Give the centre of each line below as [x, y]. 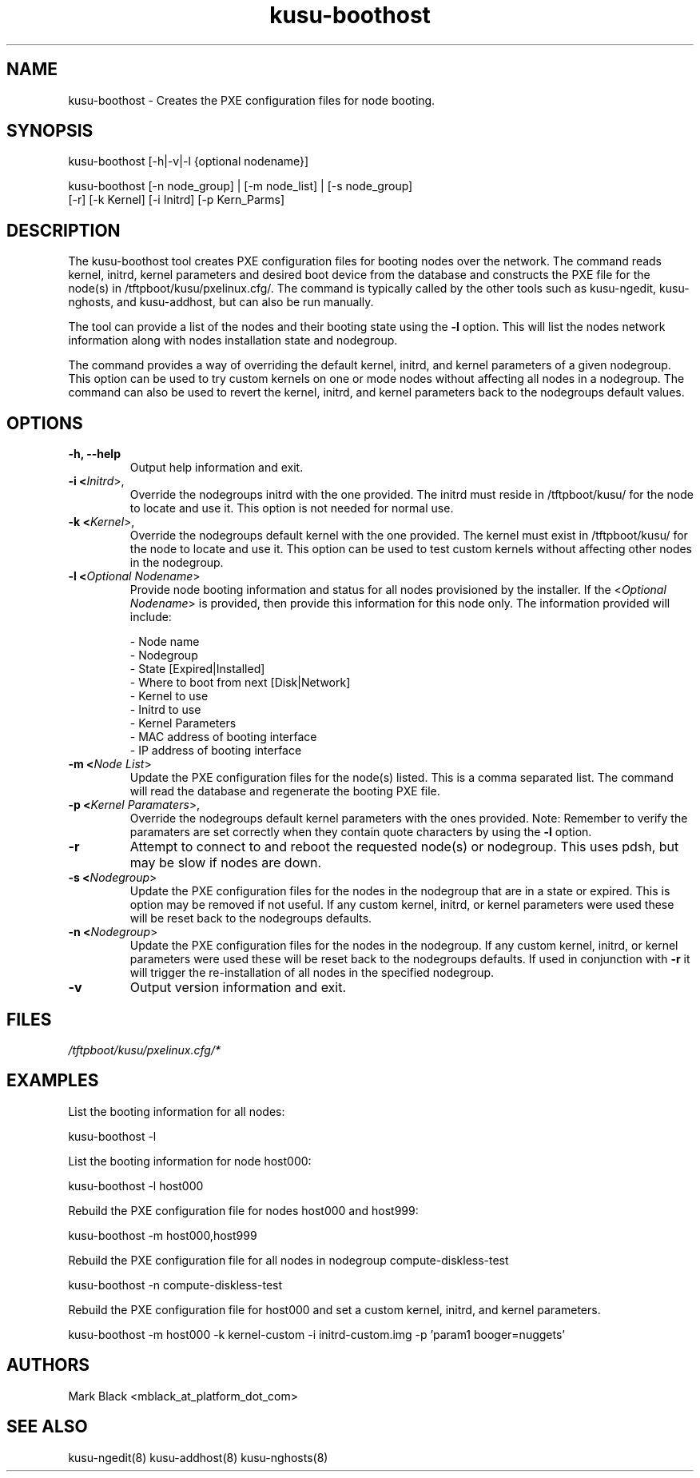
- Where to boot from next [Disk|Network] [240, 683]
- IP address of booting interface [216, 751]
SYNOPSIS [50, 131]
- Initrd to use [165, 710]
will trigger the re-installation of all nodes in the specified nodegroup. [312, 973]
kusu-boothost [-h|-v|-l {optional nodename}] [189, 161]
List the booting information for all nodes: [177, 1111]
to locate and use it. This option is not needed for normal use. [292, 508]
